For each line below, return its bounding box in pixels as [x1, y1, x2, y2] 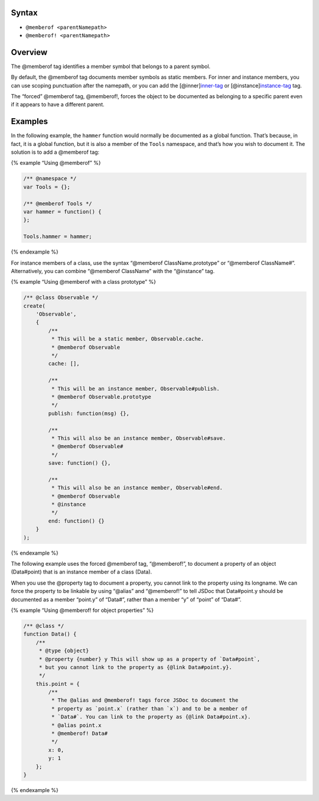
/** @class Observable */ [23, 294, 99, 301]
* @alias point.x [51, 722, 102, 728]
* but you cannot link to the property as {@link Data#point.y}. [38, 664, 233, 670]
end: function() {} [48, 517, 105, 524]
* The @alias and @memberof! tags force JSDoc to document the [51, 697, 239, 703]
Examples [11, 116, 48, 127]
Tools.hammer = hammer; [23, 234, 93, 240]
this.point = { [35, 680, 80, 687]
